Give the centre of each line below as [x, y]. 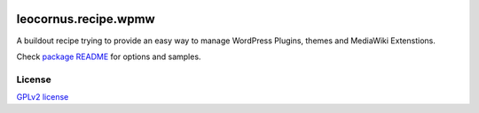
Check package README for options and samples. [109, 56]
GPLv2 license [43, 97]
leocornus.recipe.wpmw [86, 19]
